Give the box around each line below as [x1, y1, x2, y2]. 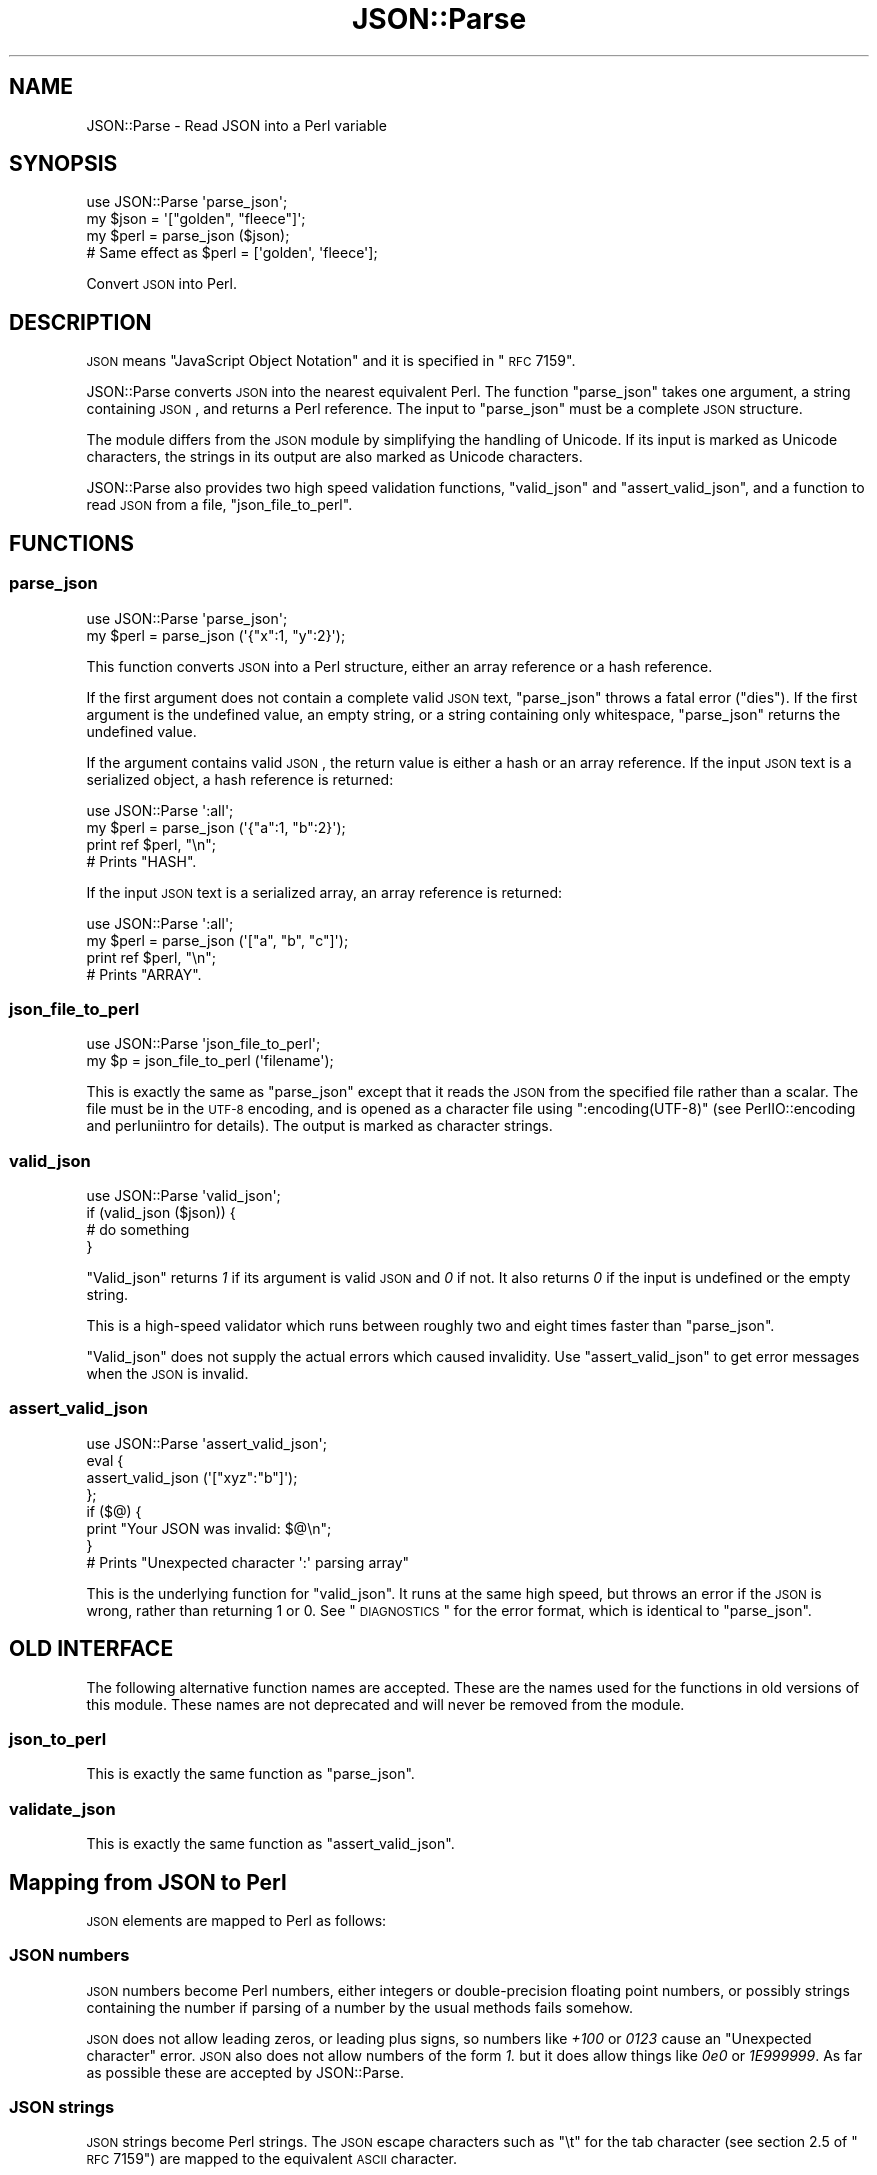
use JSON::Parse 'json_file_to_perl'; [86, 1035, 321, 1053]
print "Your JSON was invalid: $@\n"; [86, 1519, 332, 1537]
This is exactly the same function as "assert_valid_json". [86, 1835, 455, 1853]
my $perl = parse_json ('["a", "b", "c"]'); [86, 931, 349, 949]
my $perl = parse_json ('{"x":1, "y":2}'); [86, 626, 346, 644]
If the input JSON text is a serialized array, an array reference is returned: [86, 883, 563, 901]
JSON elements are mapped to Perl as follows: [86, 1911, 387, 1929]
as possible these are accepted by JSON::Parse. [86, 2063, 405, 2081]
